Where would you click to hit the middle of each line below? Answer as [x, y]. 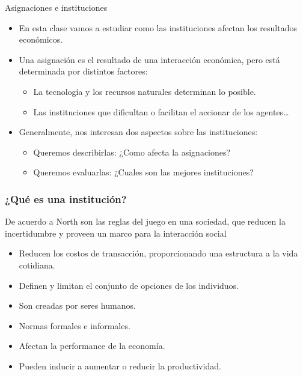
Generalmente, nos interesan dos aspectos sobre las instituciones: [138, 132]
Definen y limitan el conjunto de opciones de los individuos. [129, 285]
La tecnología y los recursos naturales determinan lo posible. [145, 91]
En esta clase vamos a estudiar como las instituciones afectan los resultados [158, 27]
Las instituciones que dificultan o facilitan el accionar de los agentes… [161, 111]
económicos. [41, 39]
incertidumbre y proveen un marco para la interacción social [116, 233]
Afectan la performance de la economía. [92, 346]
